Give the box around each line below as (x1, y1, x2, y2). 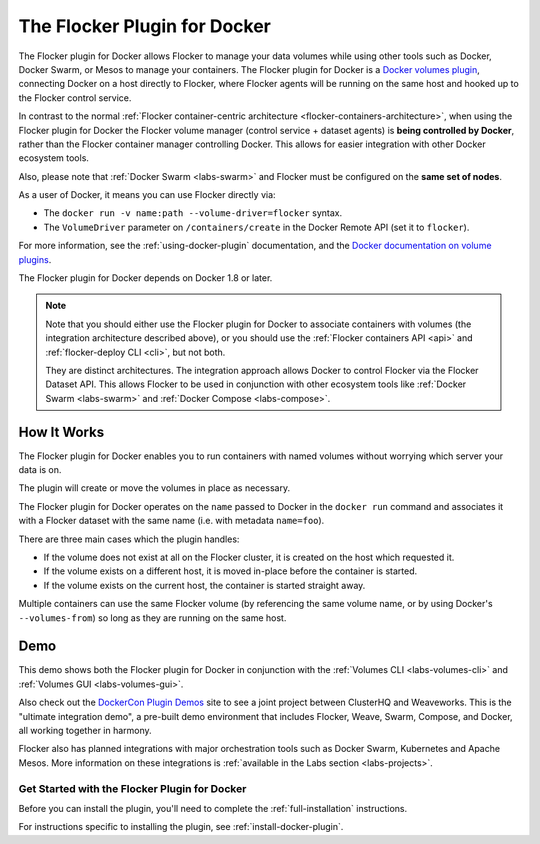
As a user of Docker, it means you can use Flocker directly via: (18, 189, 276, 201)
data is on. (18, 464, 62, 476)
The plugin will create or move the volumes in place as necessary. (18, 482, 290, 494)
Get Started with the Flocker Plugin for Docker (18, 781, 247, 795)
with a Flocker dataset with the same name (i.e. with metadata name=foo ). (18, 515, 325, 527)
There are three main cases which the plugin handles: (18, 533, 240, 545)
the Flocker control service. (18, 91, 132, 104)
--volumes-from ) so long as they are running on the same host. (18, 611, 287, 624)
